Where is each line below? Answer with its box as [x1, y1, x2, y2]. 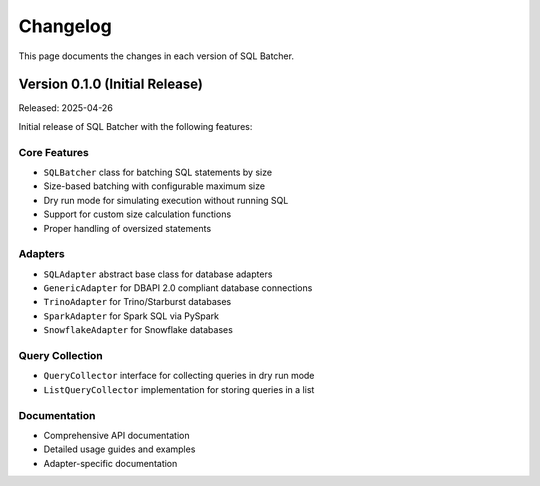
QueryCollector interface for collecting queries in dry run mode [43, 370, 315, 382]
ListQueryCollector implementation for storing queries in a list [43, 383, 315, 395]
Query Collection [18, 349, 104, 363]
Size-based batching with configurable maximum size [43, 180, 265, 192]
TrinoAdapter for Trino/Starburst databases [43, 296, 232, 308]
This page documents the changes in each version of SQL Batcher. [18, 50, 295, 62]
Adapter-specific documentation [43, 457, 178, 469]
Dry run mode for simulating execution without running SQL [43, 194, 289, 206]
